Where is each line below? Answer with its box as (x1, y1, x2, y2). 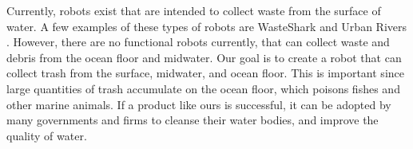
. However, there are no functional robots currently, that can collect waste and (6, 33, 390, 50)
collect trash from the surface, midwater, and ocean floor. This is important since (6, 65, 404, 81)
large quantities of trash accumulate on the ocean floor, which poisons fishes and (6, 80, 400, 96)
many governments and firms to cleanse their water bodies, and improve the (6, 112, 379, 128)
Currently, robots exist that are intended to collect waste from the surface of (6, 2, 381, 18)
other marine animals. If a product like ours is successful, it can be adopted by (6, 96, 391, 112)
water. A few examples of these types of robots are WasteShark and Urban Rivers (6, 18, 407, 34)
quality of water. (6, 127, 87, 143)
